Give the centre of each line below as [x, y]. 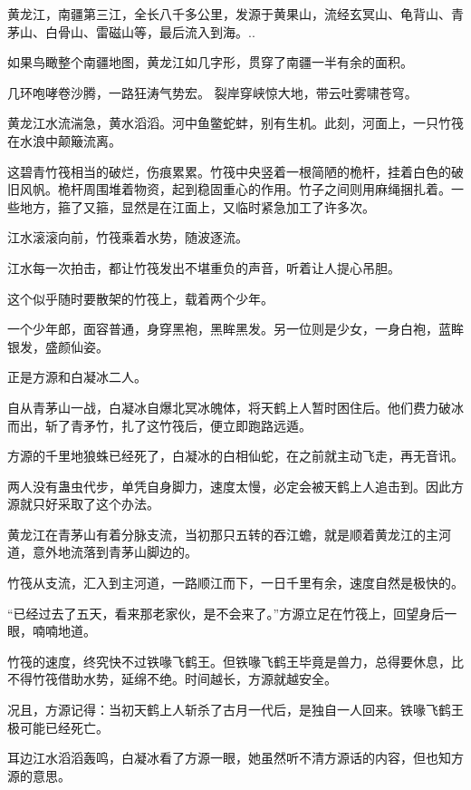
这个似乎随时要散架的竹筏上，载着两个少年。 [140, 298]
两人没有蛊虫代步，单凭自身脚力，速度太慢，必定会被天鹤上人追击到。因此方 [235, 486]
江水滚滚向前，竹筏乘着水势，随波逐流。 [128, 237]
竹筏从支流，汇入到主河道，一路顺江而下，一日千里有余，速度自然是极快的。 [235, 583]
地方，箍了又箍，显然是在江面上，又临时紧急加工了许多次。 [197, 206]
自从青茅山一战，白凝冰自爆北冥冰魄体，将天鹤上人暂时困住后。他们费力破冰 [235, 407]
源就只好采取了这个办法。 [83, 504]
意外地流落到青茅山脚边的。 [115, 552]
